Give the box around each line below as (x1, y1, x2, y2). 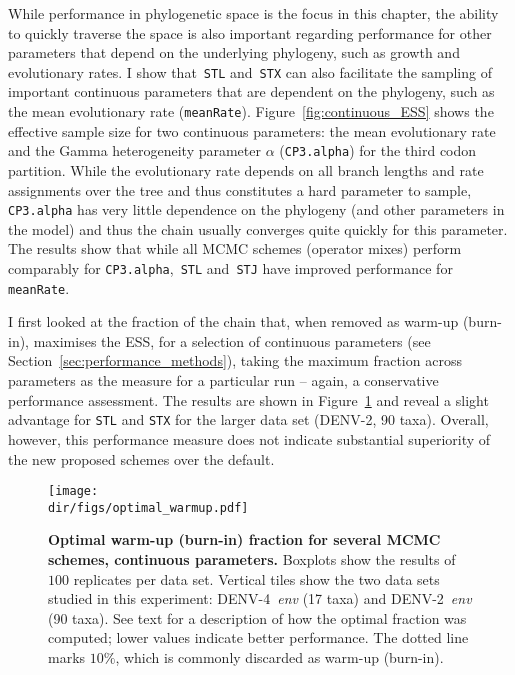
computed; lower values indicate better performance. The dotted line (48, 627, 469, 648)
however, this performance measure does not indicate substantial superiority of (8, 428, 491, 449)
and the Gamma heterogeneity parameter (8, 140, 261, 161)
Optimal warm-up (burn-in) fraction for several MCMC (48, 529, 441, 550)
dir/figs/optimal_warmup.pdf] (48, 500, 249, 515)
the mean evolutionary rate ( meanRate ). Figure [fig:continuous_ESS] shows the (8, 101, 494, 122)
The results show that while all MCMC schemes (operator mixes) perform (8, 238, 462, 259)
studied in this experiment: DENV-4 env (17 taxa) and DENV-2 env (48, 588, 472, 609)
